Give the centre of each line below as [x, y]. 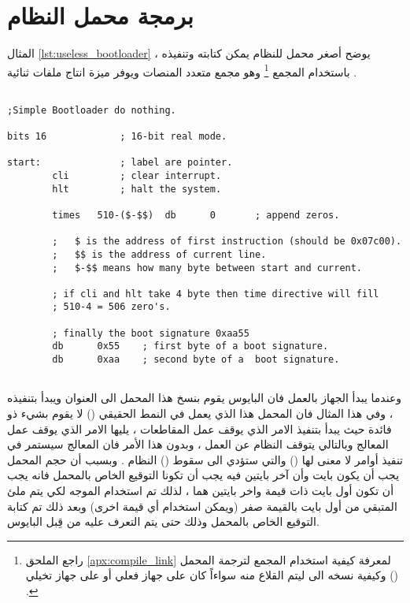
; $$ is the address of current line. [159, 254]
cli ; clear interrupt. [137, 175]
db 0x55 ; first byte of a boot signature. [190, 346]
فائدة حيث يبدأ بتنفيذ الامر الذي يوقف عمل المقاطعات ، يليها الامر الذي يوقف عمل [199, 428]
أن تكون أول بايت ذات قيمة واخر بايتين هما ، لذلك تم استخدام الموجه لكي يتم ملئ [201, 490]
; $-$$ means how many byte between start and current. [207, 268]
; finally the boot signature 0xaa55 [151, 333]
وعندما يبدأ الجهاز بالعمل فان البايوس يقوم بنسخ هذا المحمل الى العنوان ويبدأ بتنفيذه [205, 398]
